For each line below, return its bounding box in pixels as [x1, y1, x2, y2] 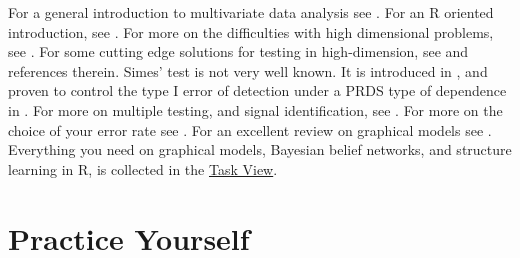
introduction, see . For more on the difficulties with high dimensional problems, [8, 21, 494, 42]
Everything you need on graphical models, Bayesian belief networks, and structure [8, 139, 512, 160]
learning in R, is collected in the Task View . [8, 158, 278, 179]
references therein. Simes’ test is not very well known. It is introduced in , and [8, 60, 488, 81]
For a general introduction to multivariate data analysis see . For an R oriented [8, 2, 494, 22]
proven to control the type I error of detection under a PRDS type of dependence [8, 80, 507, 101]
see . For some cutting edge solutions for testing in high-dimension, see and [8, 41, 469, 62]
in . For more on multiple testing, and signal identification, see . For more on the [8, 99, 503, 120]
